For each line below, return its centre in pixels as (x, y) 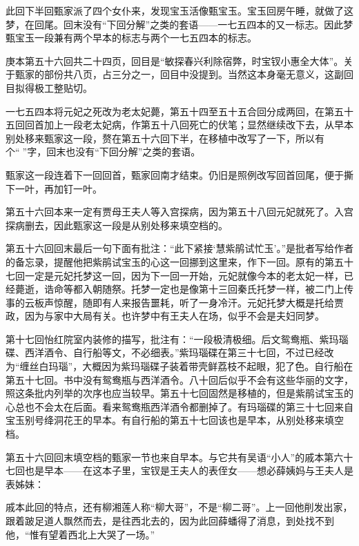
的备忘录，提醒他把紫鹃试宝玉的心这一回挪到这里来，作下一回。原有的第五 (175, 261)
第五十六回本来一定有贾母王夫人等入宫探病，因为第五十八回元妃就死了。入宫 (179, 212)
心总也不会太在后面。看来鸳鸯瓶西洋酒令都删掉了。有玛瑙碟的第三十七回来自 (179, 406)
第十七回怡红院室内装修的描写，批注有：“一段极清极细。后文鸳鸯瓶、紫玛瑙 (177, 339)
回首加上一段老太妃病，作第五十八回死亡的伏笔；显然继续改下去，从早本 (189, 125)
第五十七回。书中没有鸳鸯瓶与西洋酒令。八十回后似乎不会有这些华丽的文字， (179, 379)
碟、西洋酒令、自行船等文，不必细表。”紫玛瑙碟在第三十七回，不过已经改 (170, 352)
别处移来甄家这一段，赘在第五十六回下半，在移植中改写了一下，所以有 (165, 138)
